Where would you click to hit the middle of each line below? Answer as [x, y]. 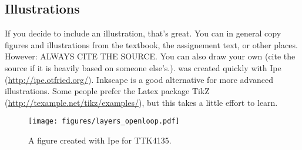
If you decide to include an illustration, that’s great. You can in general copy [143, 33]
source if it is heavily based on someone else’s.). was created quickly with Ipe [143, 67]
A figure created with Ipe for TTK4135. [100, 140]
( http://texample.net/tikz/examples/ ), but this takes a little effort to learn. [141, 102]
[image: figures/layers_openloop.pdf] [104, 121]
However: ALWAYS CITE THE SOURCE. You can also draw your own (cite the [150, 56]
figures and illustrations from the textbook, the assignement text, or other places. [151, 44]
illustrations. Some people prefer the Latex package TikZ [107, 91]
